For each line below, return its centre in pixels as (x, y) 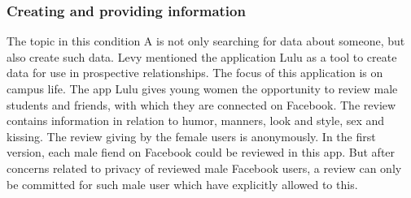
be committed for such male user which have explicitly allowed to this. (182, 184)
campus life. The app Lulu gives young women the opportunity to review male (202, 88)
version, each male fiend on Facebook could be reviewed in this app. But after (201, 152)
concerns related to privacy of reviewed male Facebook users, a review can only (204, 168)
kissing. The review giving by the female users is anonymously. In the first (191, 136)
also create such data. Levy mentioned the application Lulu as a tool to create (202, 56)
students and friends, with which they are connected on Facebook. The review (201, 104)
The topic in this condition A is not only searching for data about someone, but (206, 41)
